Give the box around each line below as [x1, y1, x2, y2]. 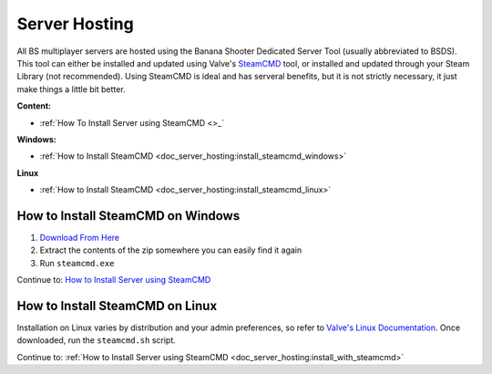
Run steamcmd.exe [39, 257, 115, 268]
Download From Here [39, 232, 120, 243]
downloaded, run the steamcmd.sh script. [16, 335, 177, 346]
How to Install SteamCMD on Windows [16, 208, 241, 223]
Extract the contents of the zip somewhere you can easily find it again [39, 244, 302, 255]
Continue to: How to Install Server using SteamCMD [16, 275, 211, 286]
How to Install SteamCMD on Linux [16, 297, 218, 314]
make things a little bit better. [16, 83, 127, 95]
